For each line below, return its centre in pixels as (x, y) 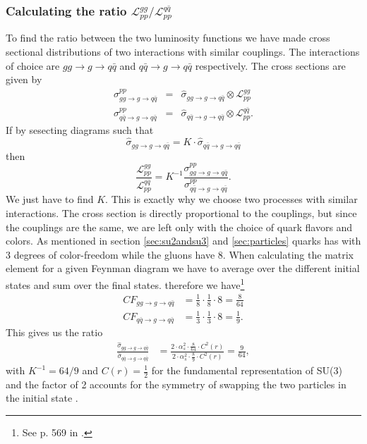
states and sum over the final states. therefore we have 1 (125, 283)
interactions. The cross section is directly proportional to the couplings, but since (181, 212)
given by (24, 79)
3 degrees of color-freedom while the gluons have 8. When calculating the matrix (180, 254)
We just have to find (50, 199)
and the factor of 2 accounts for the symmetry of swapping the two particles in (176, 384)
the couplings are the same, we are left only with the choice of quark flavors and (179, 227)
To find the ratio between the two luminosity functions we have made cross (168, 38)
